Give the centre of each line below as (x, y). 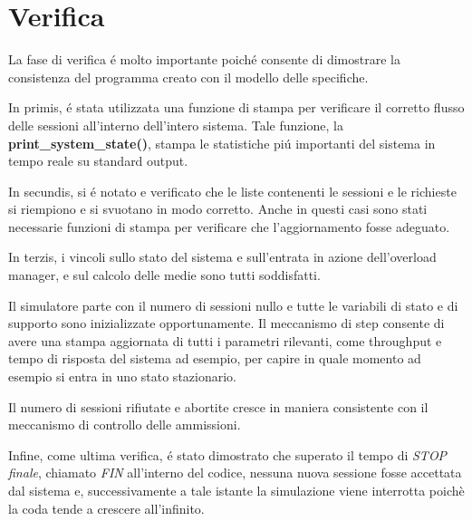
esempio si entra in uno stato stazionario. (122, 376)
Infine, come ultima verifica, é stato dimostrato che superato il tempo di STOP (228, 454)
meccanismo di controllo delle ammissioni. (125, 425)
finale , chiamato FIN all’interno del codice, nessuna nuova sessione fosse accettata (235, 473)
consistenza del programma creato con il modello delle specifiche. (188, 77)
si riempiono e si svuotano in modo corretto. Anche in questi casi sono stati (218, 209)
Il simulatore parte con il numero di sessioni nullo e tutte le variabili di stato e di (233, 305)
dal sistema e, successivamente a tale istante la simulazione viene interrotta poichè (236, 490)
